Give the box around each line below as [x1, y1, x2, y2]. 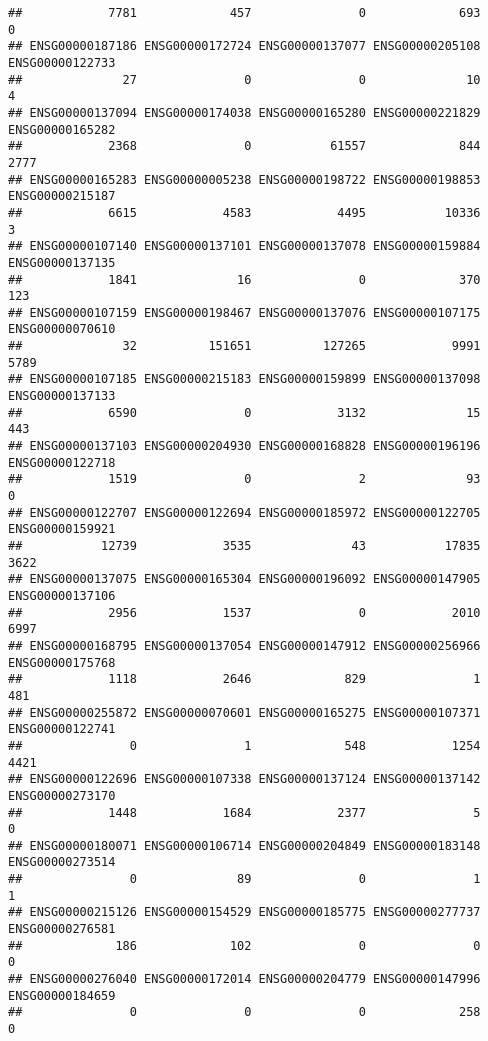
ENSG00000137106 [8, 588, 116, 603]
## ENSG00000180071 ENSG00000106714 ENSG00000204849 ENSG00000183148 [8, 838, 481, 853]
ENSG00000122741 [8, 722, 116, 737]
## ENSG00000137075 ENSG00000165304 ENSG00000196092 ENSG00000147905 [8, 572, 481, 587]
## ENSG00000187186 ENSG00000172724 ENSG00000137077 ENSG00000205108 [8, 39, 481, 54]
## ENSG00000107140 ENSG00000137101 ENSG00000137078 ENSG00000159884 [8, 239, 481, 254]
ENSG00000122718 [8, 455, 116, 470]
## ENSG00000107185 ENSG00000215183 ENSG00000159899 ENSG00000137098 [8, 372, 481, 387]
